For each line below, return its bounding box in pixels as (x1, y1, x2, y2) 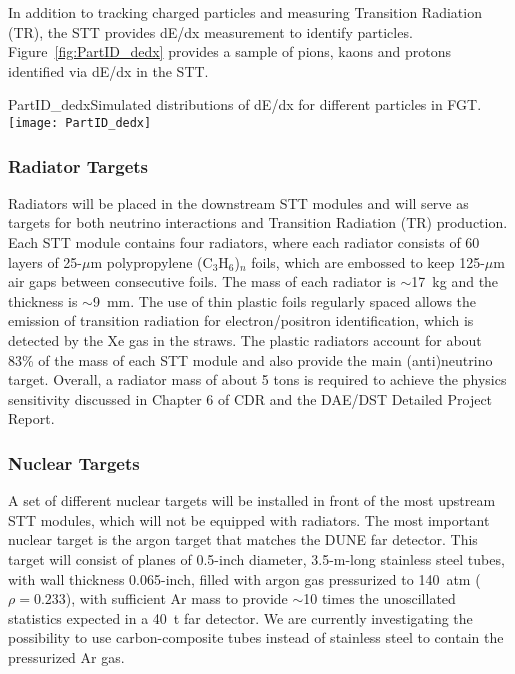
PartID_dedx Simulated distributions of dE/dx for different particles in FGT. (8, 94, 482, 115)
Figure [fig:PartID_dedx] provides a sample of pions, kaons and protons (8, 41, 451, 62)
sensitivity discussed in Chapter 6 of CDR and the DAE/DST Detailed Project (8, 388, 493, 409)
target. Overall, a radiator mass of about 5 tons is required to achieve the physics (8, 369, 507, 390)
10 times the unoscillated (303, 588, 456, 609)
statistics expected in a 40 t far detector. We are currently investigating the (8, 607, 473, 628)
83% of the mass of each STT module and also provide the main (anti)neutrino (8, 349, 493, 370)
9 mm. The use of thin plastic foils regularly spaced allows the (92, 290, 477, 311)
